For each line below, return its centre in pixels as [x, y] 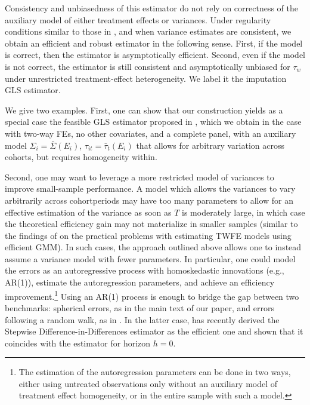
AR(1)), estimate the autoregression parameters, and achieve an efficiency [140, 282]
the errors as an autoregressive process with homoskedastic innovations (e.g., [145, 270]
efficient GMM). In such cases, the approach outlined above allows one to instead [153, 247]
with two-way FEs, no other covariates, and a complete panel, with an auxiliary [151, 133]
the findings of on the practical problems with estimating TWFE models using [148, 235]
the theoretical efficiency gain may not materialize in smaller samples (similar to [151, 224]
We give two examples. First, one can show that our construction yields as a [144, 110]
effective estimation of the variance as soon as [88, 212]
